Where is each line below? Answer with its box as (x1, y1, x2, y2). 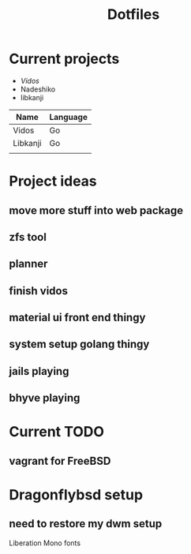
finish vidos (9, 284, 68, 298)
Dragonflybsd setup (9, 486, 144, 504)
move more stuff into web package (9, 204, 184, 217)
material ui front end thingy (9, 311, 146, 324)
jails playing (9, 365, 69, 378)
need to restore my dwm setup (9, 517, 163, 530)
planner (9, 257, 48, 271)
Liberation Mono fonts (9, 538, 81, 548)
